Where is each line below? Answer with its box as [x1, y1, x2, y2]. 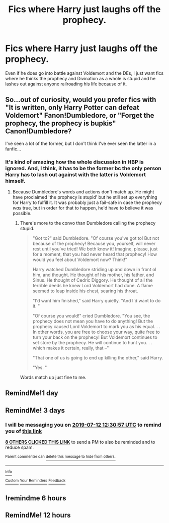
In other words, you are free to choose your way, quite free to [32, 329, 160, 335]
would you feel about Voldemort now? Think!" [32, 256, 127, 263]
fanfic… [5, 145, 21, 152]
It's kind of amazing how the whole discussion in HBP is [5, 158, 144, 165]
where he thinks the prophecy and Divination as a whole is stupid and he [5, 75, 156, 81]
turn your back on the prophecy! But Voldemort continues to [32, 334, 157, 340]
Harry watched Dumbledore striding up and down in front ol [32, 267, 157, 273]
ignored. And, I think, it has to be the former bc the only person [5, 165, 162, 172]
